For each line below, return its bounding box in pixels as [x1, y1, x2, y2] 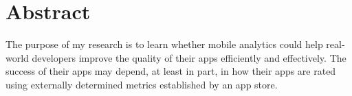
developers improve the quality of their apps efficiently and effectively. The [32, 50, 346, 64]
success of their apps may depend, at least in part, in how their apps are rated [5, 64, 336, 78]
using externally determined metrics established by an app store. [5, 77, 278, 91]
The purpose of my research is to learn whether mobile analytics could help [5, 37, 323, 51]
